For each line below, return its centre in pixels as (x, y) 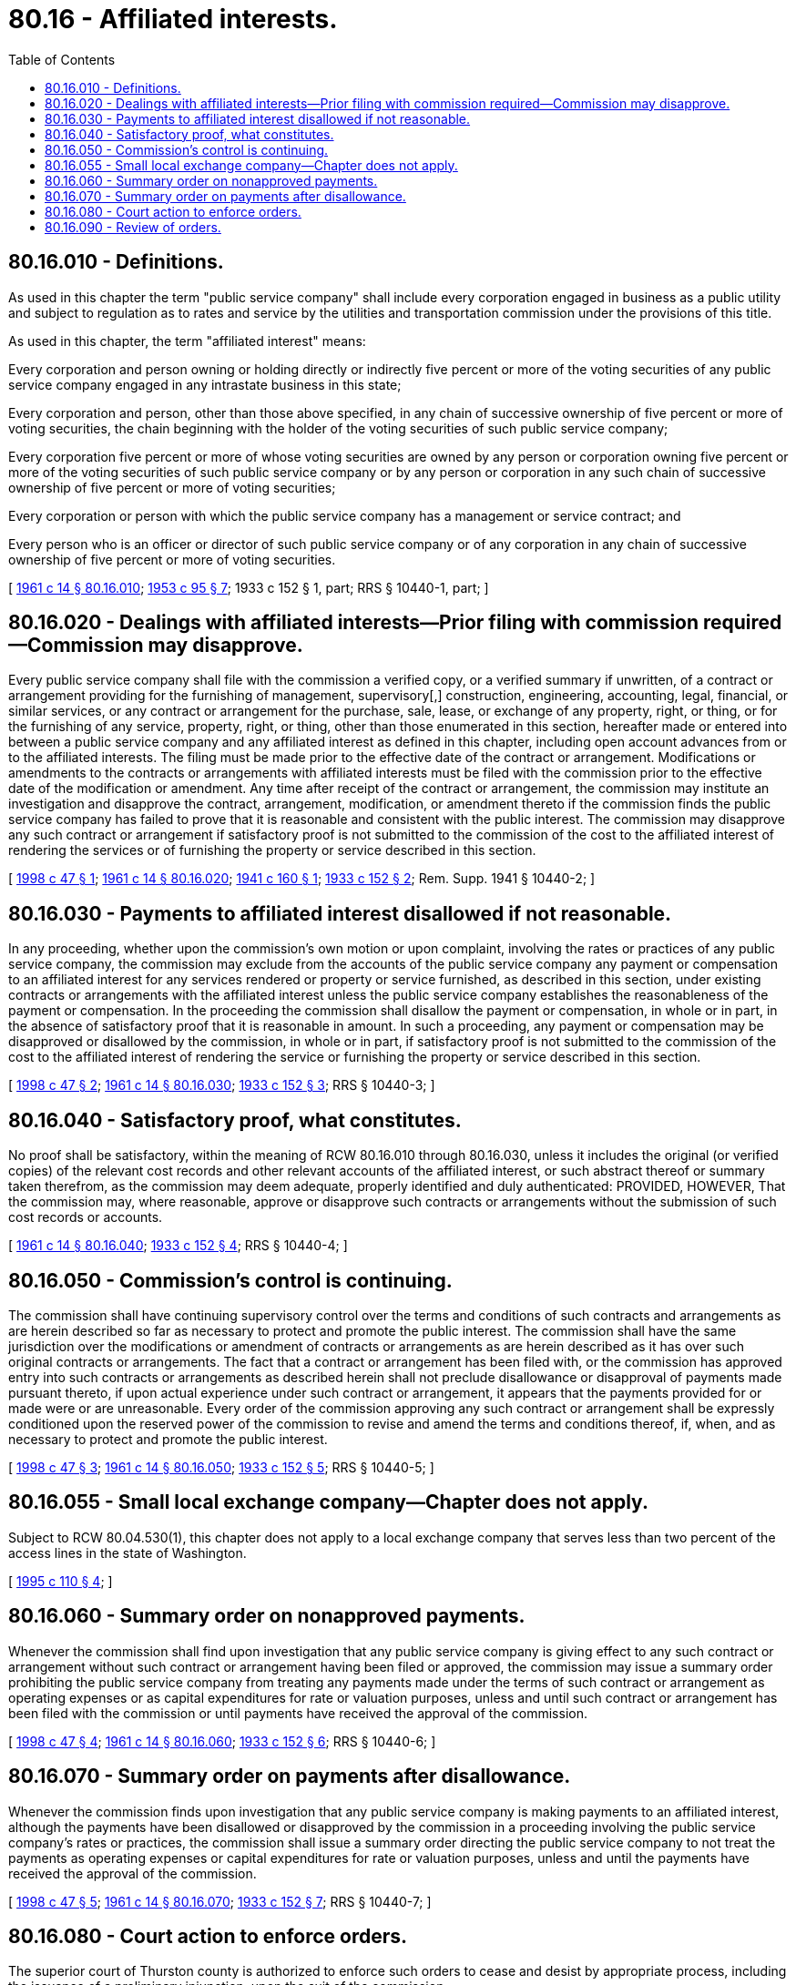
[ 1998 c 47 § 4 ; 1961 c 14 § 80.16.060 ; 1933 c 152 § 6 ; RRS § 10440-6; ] (222, 1741)
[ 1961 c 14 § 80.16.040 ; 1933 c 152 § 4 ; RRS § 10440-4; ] (178, 1246)
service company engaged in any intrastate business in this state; (205, 384)
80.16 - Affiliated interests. (173, 19)
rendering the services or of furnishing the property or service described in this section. (272, 850)
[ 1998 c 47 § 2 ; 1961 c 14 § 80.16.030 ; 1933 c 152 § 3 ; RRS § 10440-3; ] (222, 1085)
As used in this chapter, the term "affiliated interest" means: (187, 341)
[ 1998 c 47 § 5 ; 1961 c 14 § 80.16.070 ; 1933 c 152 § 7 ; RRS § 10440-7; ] (220, 1901)
